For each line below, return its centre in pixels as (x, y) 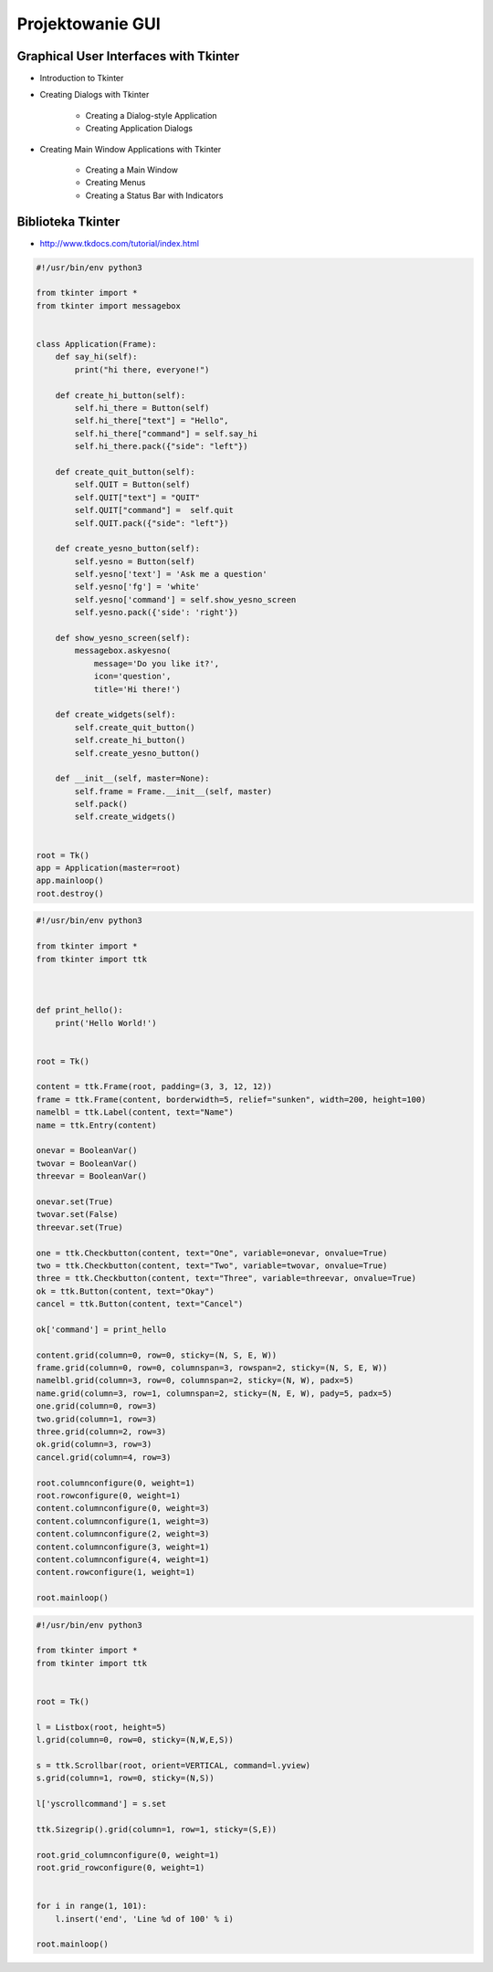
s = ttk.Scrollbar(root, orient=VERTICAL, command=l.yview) (173, 1765)
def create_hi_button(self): (121, 395)
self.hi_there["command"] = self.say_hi (166, 433)
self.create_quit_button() (135, 727)
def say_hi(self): (96, 357)
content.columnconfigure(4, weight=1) (123, 1559)
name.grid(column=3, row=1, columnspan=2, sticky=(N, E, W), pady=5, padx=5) (214, 1393)
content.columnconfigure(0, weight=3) (123, 1508)
